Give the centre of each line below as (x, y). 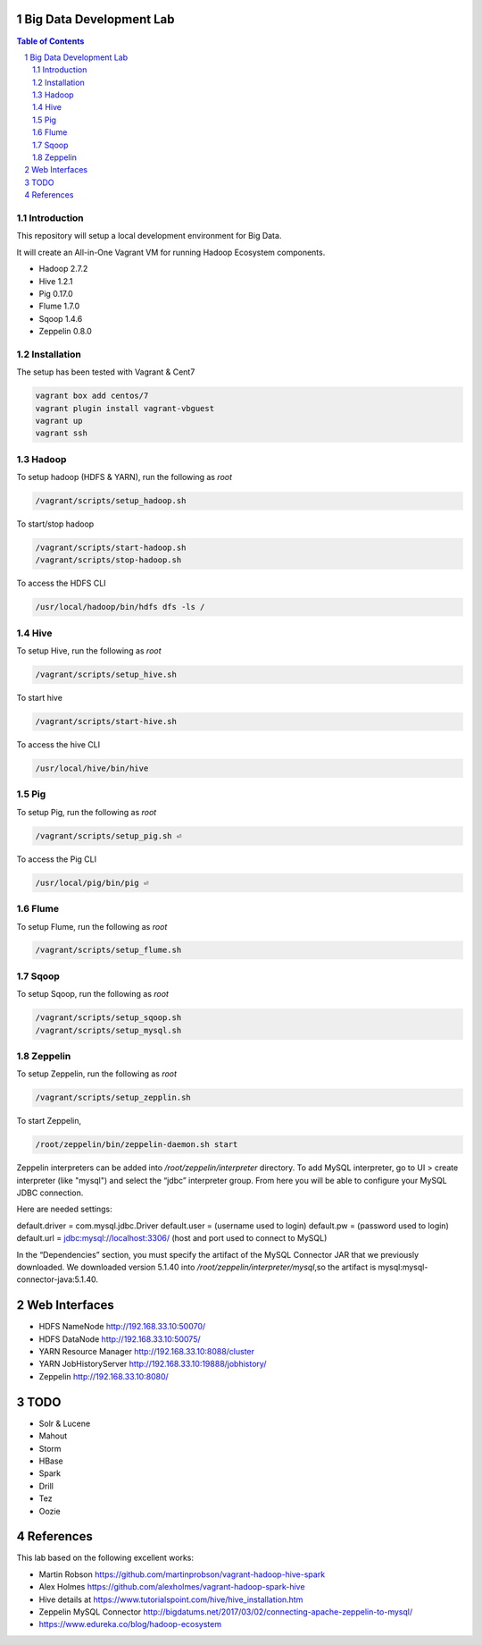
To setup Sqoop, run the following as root (93, 994)
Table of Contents (50, 41)
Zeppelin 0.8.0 (66, 332)
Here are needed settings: (64, 1209)
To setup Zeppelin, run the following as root (97, 1074)
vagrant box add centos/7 (92, 396)
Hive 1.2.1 (56, 281)
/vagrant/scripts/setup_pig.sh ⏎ (108, 835)
